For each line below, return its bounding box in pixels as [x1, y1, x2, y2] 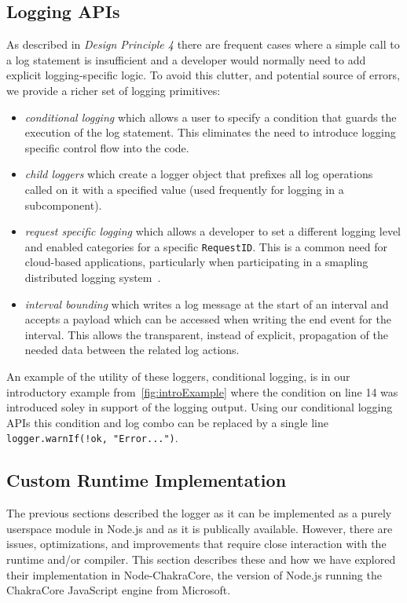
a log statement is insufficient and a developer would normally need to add [6, 51, 366, 68]
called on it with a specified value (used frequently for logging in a [24, 181, 344, 197]
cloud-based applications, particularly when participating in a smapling [24, 254, 368, 270]
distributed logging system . [24, 269, 161, 285]
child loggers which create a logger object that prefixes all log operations [24, 166, 373, 182]
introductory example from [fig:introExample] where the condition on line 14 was [6, 383, 398, 400]
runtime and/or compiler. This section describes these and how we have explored [6, 550, 396, 567]
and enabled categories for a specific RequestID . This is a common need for [24, 238, 387, 254]
